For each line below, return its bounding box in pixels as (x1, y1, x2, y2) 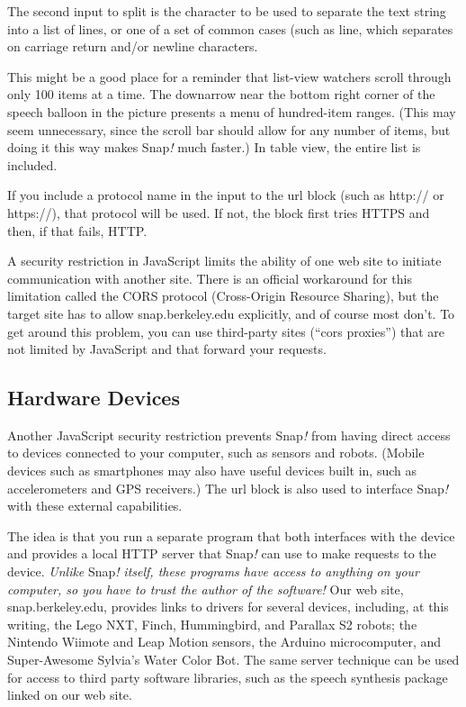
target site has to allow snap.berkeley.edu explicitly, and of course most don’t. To (7, 304, 455, 322)
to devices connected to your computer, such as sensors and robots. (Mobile (7, 443, 425, 462)
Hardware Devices (7, 384, 180, 412)
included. (7, 155, 58, 174)
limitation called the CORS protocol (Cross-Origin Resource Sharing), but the (7, 286, 439, 305)
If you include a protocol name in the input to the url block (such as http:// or (7, 186, 444, 204)
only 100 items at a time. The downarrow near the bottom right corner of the (7, 85, 435, 104)
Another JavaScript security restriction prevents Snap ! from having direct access (7, 425, 451, 444)
